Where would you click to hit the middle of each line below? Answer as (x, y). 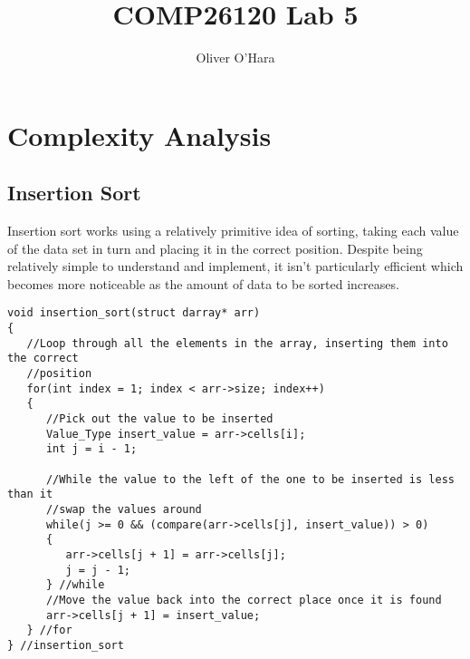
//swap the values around (124, 510)
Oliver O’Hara (235, 58)
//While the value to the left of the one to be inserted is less (250, 479)
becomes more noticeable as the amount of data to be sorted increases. (203, 283)
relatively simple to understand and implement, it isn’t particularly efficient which (235, 266)
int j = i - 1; (91, 449)
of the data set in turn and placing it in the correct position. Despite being (215, 248)
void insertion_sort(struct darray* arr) (134, 313)
